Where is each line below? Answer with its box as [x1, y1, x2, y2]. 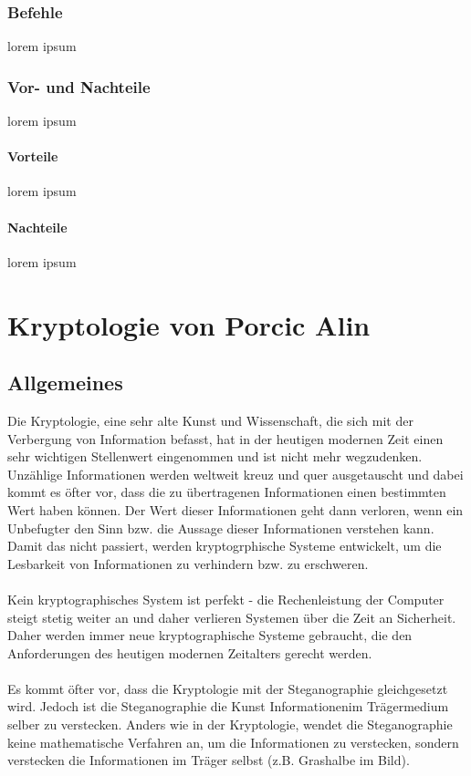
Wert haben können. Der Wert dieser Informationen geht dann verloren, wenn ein [7, 500, 464, 519]
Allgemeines [7, 368, 123, 397]
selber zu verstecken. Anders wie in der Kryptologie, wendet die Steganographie [7, 715, 453, 734]
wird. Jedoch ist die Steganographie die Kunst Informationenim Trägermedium [7, 697, 449, 716]
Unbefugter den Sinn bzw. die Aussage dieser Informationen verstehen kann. [7, 518, 434, 537]
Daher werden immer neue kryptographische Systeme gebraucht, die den [7, 626, 413, 645]
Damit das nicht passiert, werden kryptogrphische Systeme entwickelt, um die [7, 536, 442, 555]
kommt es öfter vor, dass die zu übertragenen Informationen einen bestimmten [7, 482, 446, 502]
